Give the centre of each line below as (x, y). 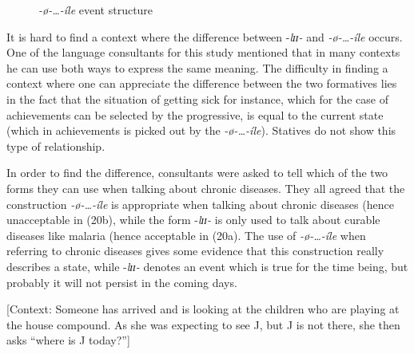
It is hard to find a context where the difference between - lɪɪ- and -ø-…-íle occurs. (205, 36)
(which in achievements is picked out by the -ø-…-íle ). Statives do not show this (201, 130)
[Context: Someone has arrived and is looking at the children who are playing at (203, 309)
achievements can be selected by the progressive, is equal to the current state (195, 114)
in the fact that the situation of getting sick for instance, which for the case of (197, 98)
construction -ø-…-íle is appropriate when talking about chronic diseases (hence (200, 204)
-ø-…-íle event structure (96, 10)
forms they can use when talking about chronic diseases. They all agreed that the (206, 188)
